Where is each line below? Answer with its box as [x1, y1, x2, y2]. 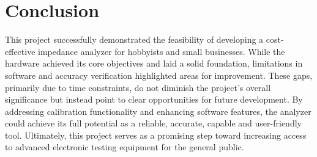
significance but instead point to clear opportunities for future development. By [5, 93, 303, 106]
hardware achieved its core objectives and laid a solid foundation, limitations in [5, 57, 303, 70]
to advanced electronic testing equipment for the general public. [5, 141, 244, 153]
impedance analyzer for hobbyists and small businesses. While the [38, 45, 285, 57]
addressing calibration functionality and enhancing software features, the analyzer [5, 104, 311, 117]
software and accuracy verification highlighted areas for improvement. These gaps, [5, 68, 313, 81]
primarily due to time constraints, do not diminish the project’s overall [5, 81, 271, 93]
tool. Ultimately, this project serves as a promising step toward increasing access [5, 128, 307, 141]
